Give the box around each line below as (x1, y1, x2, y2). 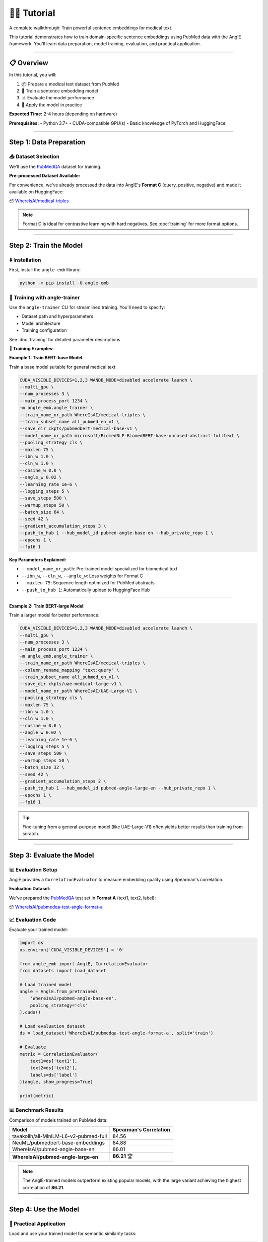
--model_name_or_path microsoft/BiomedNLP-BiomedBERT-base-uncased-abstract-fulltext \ (19, 433, 240, 438)
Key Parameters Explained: (9, 557, 67, 563)
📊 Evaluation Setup (9, 866, 58, 873)
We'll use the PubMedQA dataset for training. (9, 163, 102, 169)
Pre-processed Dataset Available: (9, 173, 80, 179)
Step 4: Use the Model (9, 1205, 79, 1213)
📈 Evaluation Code (9, 916, 57, 923)
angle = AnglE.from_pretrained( (19, 989, 99, 995)
